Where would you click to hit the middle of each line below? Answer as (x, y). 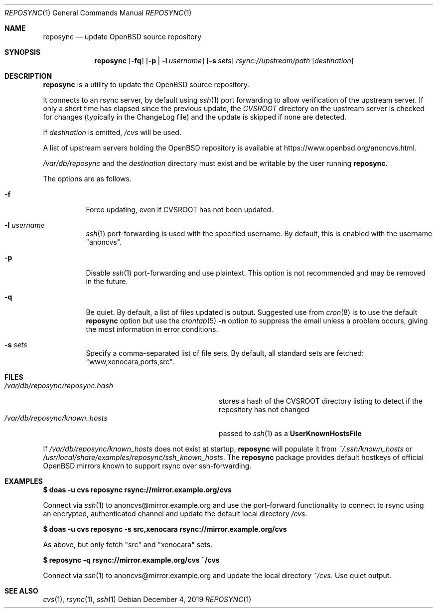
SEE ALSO (21, 591)
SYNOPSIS (23, 52)
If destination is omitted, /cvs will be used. (112, 132)
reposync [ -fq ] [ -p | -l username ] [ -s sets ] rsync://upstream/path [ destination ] (224, 61)
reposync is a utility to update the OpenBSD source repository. (146, 84)
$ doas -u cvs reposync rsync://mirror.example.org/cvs (137, 490)
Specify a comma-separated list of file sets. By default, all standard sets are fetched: (225, 353)
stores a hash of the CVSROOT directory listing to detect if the (321, 401)
